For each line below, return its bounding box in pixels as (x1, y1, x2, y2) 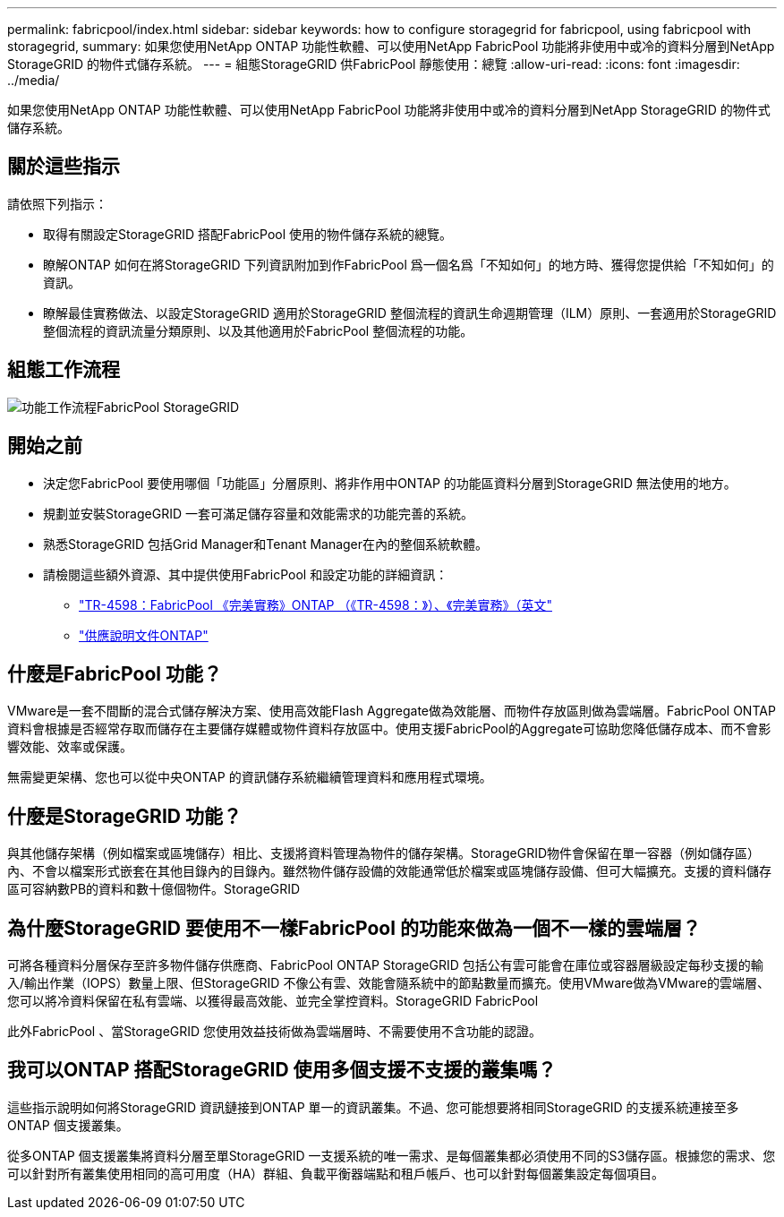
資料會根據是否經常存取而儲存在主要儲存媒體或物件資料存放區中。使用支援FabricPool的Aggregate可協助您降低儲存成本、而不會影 (7, 721, 771, 737)
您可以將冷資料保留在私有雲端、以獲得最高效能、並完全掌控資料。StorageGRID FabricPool (7, 993, 539, 1009)
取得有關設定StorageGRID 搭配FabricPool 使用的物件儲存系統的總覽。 (43, 226, 453, 242)
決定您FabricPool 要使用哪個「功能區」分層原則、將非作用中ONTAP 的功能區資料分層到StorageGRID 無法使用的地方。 (43, 475, 737, 491)
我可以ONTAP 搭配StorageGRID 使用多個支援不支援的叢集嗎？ (7, 1058, 557, 1082)
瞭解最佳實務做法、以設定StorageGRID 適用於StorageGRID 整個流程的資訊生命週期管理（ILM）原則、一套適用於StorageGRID (43, 304, 777, 321)
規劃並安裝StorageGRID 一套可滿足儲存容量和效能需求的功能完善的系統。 (43, 505, 473, 521)
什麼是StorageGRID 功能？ (7, 804, 242, 827)
